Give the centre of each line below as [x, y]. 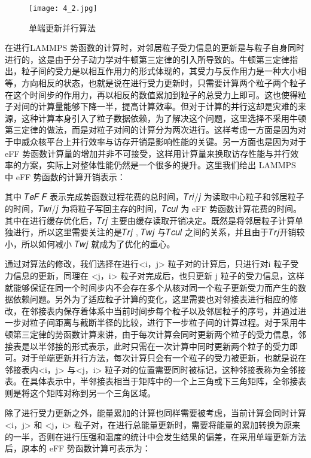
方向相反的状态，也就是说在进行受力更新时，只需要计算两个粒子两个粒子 [164, 83]
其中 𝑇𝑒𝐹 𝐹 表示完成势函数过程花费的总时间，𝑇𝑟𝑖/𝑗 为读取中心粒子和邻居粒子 [155, 197]
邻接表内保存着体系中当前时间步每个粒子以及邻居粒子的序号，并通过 [164, 310]
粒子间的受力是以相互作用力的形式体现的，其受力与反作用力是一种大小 [159, 71]
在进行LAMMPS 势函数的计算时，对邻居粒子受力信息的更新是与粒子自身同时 [155, 48]
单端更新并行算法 [62, 27]
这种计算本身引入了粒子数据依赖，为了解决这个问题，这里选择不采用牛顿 [164, 118]
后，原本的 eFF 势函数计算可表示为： [78, 448]
